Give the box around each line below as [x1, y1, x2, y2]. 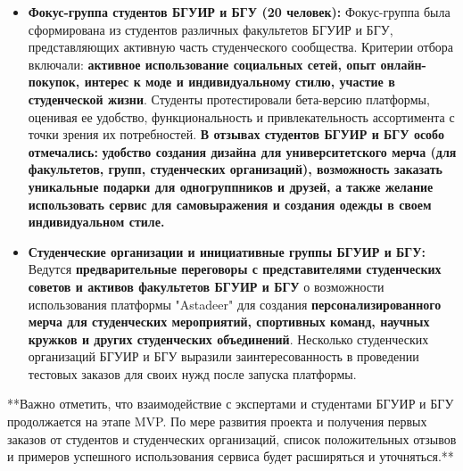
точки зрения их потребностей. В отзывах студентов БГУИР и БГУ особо [28, 125, 444, 144]
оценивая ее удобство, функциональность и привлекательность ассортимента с [28, 107, 455, 126]
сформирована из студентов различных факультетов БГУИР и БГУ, [28, 20, 393, 38]
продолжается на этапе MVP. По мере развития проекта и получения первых [7, 412, 427, 431]
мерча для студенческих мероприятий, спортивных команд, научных [28, 312, 430, 331]
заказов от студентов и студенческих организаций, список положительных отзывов [7, 429, 457, 448]
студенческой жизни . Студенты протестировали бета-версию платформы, [28, 89, 430, 108]
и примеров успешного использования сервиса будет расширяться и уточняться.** [7, 447, 454, 466]
